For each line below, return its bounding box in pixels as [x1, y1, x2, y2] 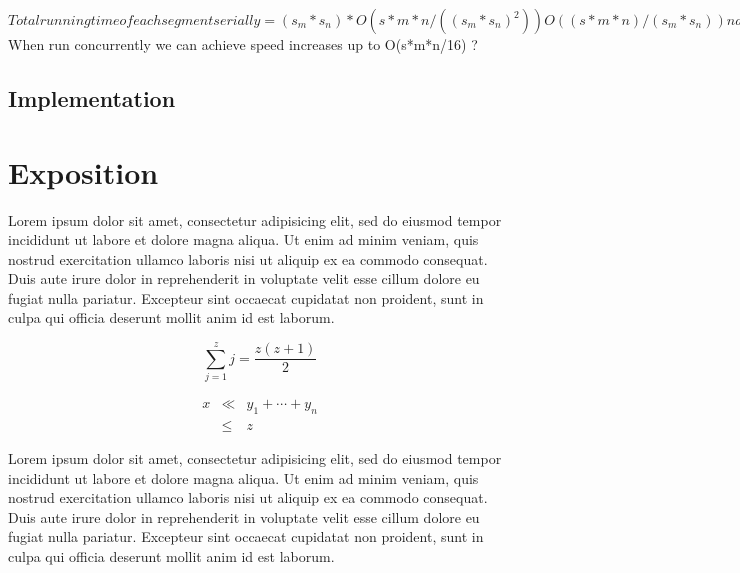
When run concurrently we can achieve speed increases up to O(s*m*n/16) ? [8, 34, 478, 54]
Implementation [8, 82, 176, 113]
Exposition [8, 151, 159, 192]
